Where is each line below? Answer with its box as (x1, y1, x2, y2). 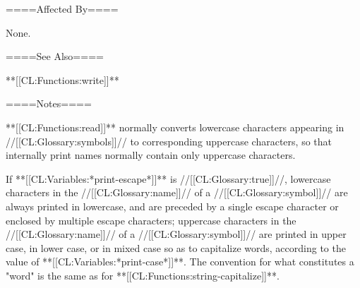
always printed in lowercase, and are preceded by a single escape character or (6, 198, 339, 213)
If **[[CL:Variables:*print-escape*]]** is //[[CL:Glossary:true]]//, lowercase (6, 171, 331, 186)
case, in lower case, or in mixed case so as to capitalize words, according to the (6, 240, 346, 255)
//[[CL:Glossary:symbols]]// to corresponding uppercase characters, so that (6, 133, 332, 148)
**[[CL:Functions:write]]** (6, 72, 119, 87)
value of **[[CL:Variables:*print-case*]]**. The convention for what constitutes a (6, 254, 354, 269)
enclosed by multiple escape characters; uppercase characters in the (6, 212, 296, 227)
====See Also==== (6, 49, 104, 64)
